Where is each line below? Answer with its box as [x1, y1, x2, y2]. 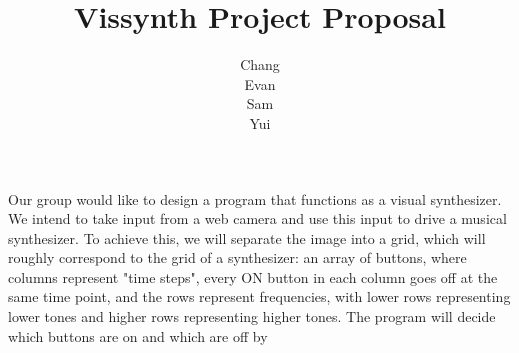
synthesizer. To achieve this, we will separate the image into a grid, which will [8, 227, 486, 248]
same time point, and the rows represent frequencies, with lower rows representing [8, 286, 511, 307]
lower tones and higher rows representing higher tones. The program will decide [8, 306, 496, 327]
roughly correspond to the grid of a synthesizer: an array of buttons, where [8, 247, 467, 268]
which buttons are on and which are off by [8, 325, 268, 346]
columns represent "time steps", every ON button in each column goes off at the [8, 266, 498, 287]
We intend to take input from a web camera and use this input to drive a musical [8, 208, 507, 229]
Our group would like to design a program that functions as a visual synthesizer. [8, 188, 502, 209]
